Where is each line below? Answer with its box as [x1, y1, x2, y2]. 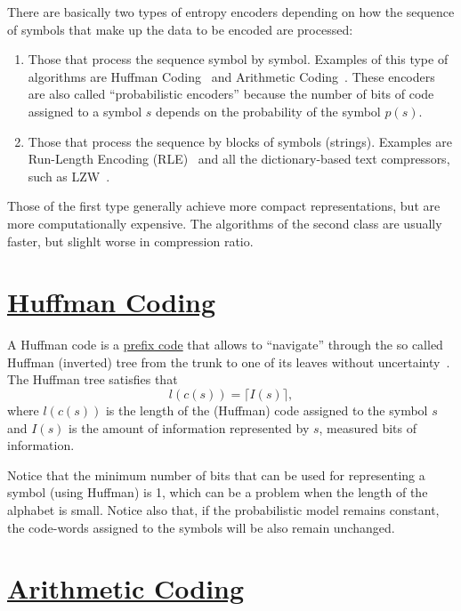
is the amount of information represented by [69, 418, 310, 437]
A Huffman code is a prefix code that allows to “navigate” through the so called [7, 335, 443, 354]
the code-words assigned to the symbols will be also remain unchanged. [7, 518, 395, 536]
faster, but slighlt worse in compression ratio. [7, 231, 254, 250]
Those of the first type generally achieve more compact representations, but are [7, 197, 441, 215]
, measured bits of [319, 418, 417, 437]
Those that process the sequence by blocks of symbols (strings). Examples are [28, 132, 453, 150]
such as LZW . [28, 166, 110, 185]
